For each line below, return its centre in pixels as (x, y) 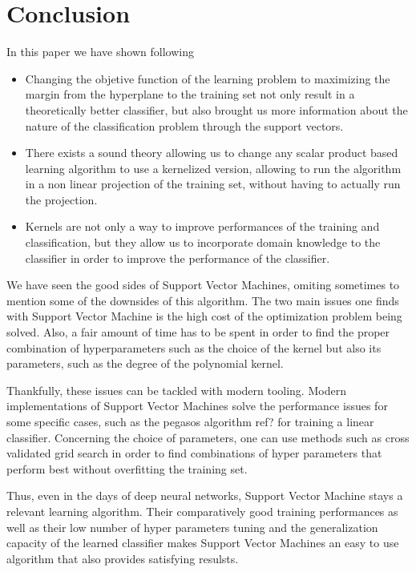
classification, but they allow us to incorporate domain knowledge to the (203, 242)
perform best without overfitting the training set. (127, 468)
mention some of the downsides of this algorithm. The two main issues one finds (203, 300)
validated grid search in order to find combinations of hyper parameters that (194, 453)
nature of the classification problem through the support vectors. (184, 125)
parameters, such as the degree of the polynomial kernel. (145, 363)
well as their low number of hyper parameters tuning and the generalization (192, 527)
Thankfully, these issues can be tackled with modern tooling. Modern (176, 390)
